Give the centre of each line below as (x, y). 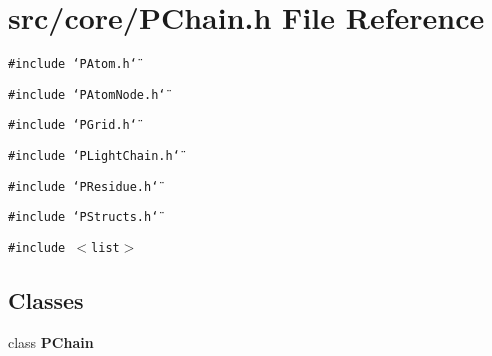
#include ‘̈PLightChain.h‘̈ (94, 156)
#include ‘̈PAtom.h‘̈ (72, 64)
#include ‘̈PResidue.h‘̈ (83, 186)
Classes (46, 300)
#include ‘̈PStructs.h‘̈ (83, 217)
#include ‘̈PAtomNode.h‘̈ (87, 94)
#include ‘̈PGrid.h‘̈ (72, 125)
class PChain (51, 341)
